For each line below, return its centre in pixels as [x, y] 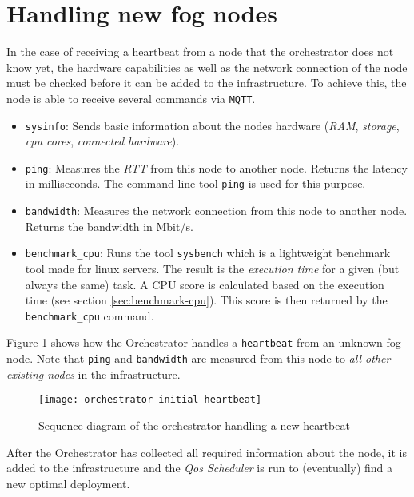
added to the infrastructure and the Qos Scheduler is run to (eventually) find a [200, 468]
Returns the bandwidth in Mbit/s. [109, 226]
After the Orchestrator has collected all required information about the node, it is [207, 452]
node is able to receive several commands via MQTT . [131, 98]
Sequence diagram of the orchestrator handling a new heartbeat [194, 425]
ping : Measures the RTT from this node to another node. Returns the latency [216, 167]
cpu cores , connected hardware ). [102, 141]
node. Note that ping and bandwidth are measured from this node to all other [199, 358]
